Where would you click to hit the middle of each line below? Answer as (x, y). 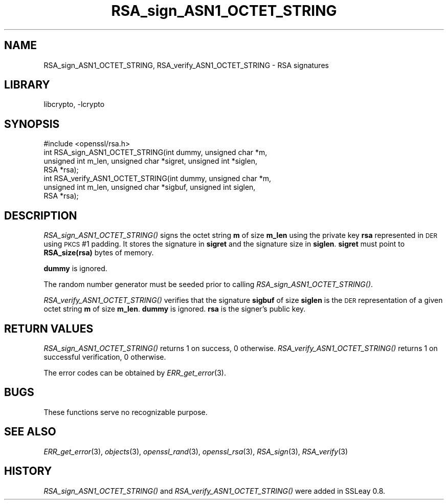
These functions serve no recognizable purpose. (126, 412)
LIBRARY (27, 85)
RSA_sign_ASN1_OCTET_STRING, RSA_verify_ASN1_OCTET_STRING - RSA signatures (186, 65)
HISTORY (28, 471)
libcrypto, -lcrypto (74, 104)
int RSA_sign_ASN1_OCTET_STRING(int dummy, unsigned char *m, (155, 152)
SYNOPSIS (32, 124)
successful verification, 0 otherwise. (105, 357)
